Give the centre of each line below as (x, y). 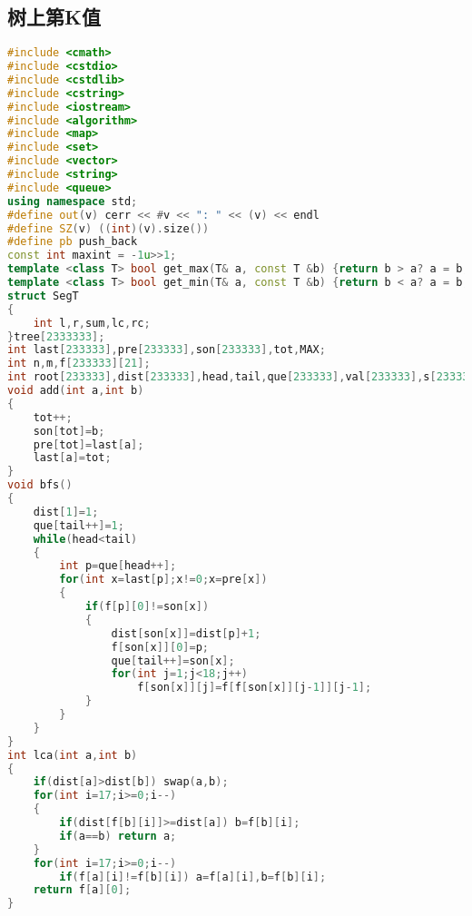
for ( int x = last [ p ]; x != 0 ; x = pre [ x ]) (163, 580)
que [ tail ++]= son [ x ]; (173, 660)
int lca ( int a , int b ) (73, 755)
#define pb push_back (73, 242)
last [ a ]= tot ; (72, 458)
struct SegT (43, 295)
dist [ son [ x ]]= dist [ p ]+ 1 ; (186, 633)
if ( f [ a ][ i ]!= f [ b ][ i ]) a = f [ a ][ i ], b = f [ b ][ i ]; (193, 877)
